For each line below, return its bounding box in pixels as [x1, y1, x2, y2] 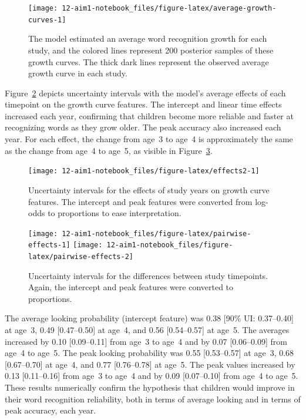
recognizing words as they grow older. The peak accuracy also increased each [5, 121, 281, 133]
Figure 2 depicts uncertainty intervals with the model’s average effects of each [5, 86, 286, 99]
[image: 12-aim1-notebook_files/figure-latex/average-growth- [28, 4, 277, 12]
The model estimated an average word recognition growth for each [28, 32, 267, 45]
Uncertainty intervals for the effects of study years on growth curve [28, 183, 270, 196]
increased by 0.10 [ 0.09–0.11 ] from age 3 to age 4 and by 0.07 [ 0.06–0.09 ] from [5, 335, 287, 347]
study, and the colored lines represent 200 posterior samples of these [28, 43, 274, 56]
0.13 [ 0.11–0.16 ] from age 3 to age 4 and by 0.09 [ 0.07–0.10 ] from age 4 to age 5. [5, 369, 298, 382]
